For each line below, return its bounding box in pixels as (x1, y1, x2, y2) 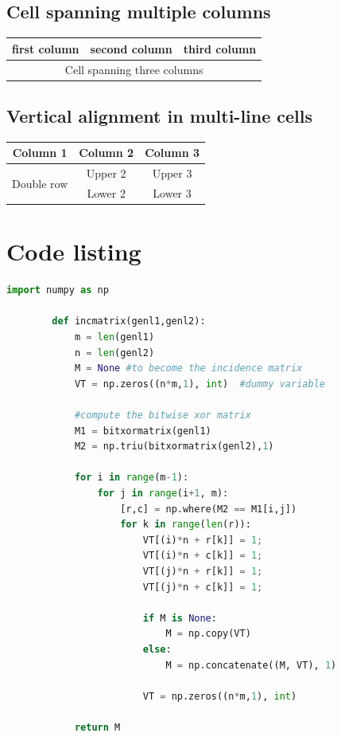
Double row (12, 174, 68, 191)
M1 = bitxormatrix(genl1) (74, 425, 211, 437)
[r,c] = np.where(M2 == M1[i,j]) (120, 503, 297, 515)
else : (142, 643, 172, 655)
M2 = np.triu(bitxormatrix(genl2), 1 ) (74, 441, 274, 453)
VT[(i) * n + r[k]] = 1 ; (142, 534, 263, 546)
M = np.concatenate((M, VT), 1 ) (165, 659, 337, 671)
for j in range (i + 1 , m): (97, 487, 229, 499)
